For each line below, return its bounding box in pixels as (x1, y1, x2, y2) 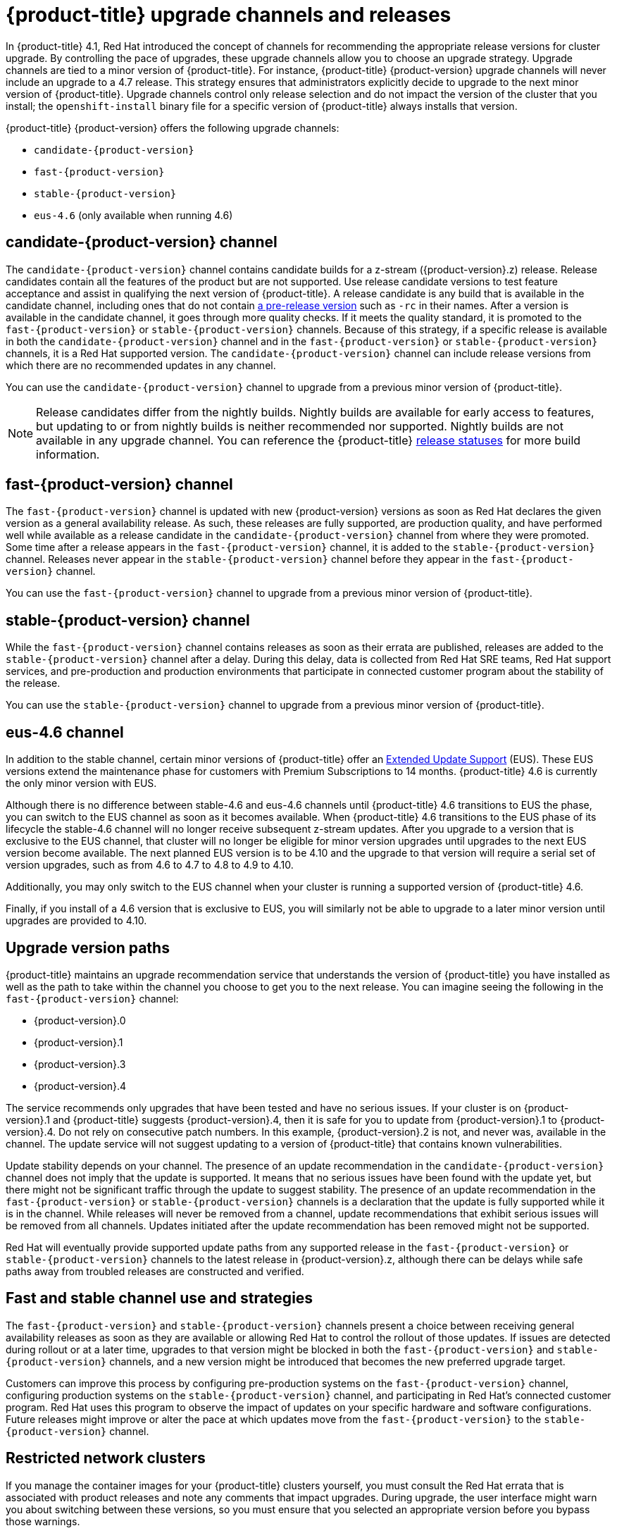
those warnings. (6, 1515, 80, 1527)
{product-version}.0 (34, 1014, 126, 1026)
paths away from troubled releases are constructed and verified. (6, 1265, 304, 1277)
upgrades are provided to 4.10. (6, 914, 147, 927)
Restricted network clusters (6, 1449, 206, 1467)
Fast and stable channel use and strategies (6, 1289, 313, 1308)
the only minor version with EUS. (6, 777, 157, 790)
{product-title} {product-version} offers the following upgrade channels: (6, 121, 339, 134)
